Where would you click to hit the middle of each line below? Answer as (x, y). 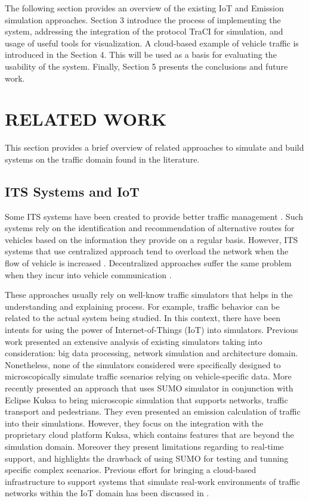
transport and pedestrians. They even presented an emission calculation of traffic (153, 411)
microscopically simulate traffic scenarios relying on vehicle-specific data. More (148, 376)
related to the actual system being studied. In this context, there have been (143, 318)
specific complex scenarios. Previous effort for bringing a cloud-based (131, 470)
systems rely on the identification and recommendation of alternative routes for (150, 228)
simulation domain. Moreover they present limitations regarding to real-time (144, 446)
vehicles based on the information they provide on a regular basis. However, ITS (152, 239)
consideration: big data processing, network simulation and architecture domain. (152, 353)
